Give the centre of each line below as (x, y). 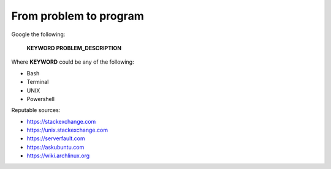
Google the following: (38, 34)
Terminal (38, 82)
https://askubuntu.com (55, 147)
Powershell (41, 99)
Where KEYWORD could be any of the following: (73, 62)
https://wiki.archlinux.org (58, 156)
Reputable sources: (36, 110)
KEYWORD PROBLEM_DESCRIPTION (74, 48)
